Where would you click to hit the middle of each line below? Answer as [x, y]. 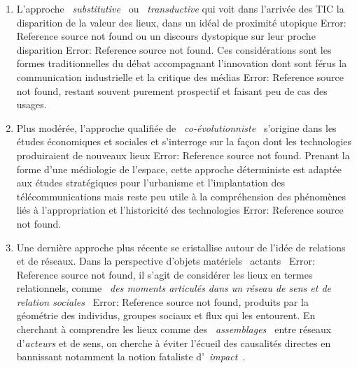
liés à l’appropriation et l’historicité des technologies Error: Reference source [180, 210]
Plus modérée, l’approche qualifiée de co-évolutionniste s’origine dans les [176, 127]
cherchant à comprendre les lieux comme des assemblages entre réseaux [174, 329]
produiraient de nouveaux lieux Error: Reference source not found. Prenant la [183, 155]
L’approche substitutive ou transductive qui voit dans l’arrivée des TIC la [180, 8]
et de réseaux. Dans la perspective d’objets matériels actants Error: [166, 261]
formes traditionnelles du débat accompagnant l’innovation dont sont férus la [182, 63]
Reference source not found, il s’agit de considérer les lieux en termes [164, 274]
